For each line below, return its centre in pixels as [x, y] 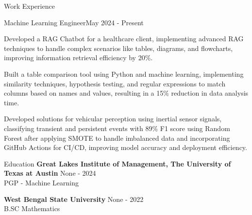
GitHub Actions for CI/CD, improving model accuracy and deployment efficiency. [126, 147]
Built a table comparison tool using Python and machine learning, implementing [124, 74]
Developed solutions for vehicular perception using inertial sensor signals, [113, 119]
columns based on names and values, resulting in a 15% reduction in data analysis [126, 93]
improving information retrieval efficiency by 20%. [78, 58]
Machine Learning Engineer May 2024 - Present [74, 22]
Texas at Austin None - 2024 [50, 173]
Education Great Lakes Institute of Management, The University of [118, 163]
